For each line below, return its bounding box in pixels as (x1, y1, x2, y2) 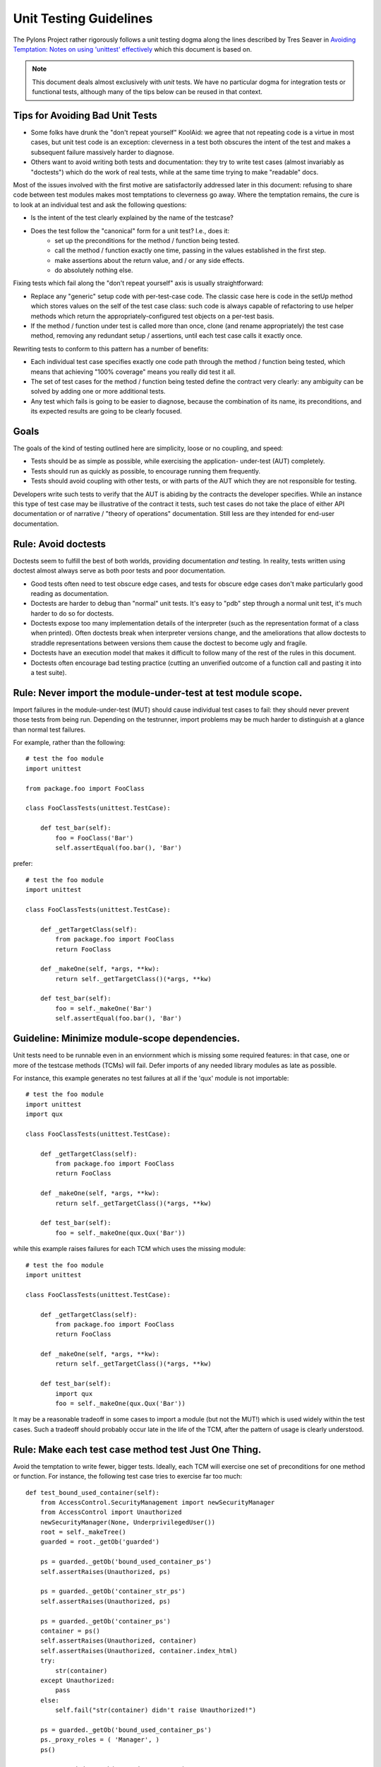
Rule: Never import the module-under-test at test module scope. (13, 686, 303, 699)
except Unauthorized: (40, 1676, 116, 1684)
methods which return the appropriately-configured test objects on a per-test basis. (30, 312, 274, 320)
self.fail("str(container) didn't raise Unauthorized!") (55, 1706, 257, 1714)
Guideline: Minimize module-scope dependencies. (13, 1033, 241, 1045)
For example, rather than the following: (13, 739, 126, 747)
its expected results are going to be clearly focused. (30, 407, 183, 416)
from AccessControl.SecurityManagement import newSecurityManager (40, 1498, 275, 1506)
